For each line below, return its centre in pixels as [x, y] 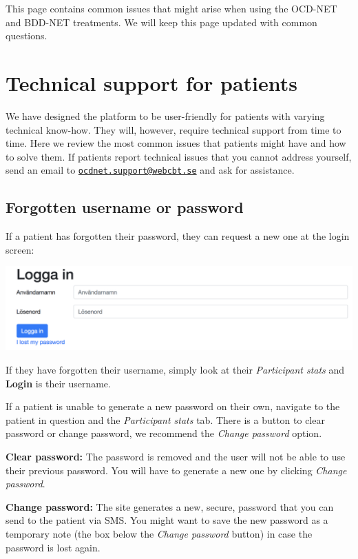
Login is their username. [58, 383]
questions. [27, 35]
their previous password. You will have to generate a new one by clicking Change [176, 470]
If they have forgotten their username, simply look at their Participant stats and [175, 369]
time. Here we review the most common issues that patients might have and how [176, 143]
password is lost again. [53, 547]
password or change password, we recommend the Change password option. [164, 433]
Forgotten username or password [125, 207]
